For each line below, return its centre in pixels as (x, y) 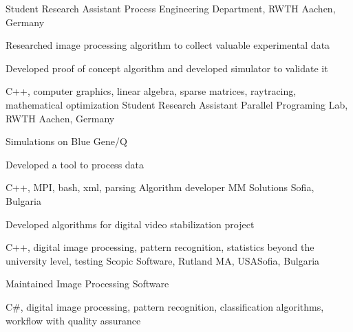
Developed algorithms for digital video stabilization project (130, 224)
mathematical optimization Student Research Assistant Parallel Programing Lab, (177, 104)
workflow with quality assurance (73, 320)
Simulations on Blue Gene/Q (66, 141)
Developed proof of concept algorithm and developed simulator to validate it (167, 68)
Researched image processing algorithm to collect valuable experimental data (168, 45)
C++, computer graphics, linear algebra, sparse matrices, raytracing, (151, 91)
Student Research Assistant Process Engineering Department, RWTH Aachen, (171, 8)
